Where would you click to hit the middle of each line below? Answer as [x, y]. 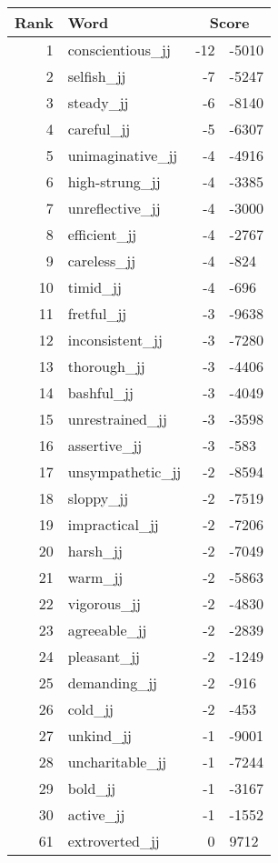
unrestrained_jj [117, 419]
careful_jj [99, 129]
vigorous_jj [104, 603]
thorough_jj [106, 366]
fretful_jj [97, 313]
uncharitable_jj [117, 762]
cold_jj [90, 709]
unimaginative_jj [123, 155]
